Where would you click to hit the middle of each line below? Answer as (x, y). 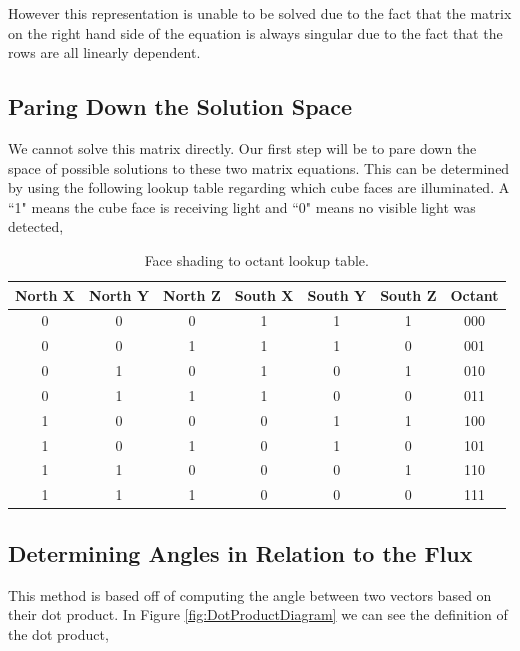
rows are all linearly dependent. (104, 52)
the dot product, (58, 633)
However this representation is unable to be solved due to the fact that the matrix (260, 13)
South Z (408, 294)
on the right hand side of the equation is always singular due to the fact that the (255, 32)
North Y (119, 294)
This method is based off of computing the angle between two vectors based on (250, 594)
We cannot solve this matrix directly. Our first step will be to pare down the (242, 147)
